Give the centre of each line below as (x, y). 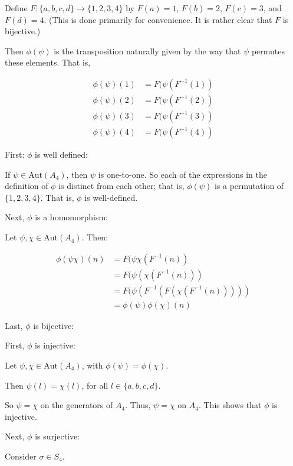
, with (92, 365)
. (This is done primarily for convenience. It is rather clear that (158, 19)
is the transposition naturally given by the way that (147, 50)
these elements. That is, (48, 62)
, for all (95, 385)
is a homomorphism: (71, 217)
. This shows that (230, 405)
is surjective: (57, 436)
